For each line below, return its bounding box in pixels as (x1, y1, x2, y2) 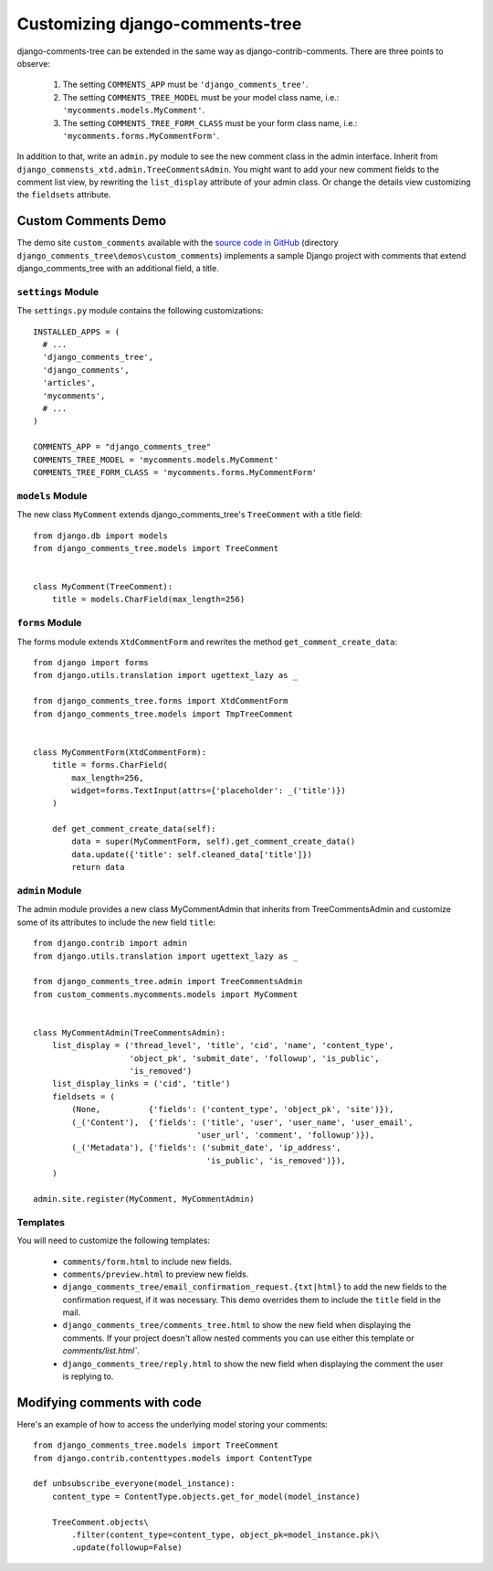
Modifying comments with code (16, 1395, 203, 1410)
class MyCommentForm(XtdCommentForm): (33, 747, 207, 758)
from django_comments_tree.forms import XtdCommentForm (33, 695, 288, 706)
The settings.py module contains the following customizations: (16, 305, 264, 316)
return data (71, 862, 125, 873)
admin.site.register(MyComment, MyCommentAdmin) (33, 1194, 255, 1204)
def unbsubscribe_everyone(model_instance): (33, 1479, 236, 1489)
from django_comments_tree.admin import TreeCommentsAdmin (33, 976, 303, 987)
